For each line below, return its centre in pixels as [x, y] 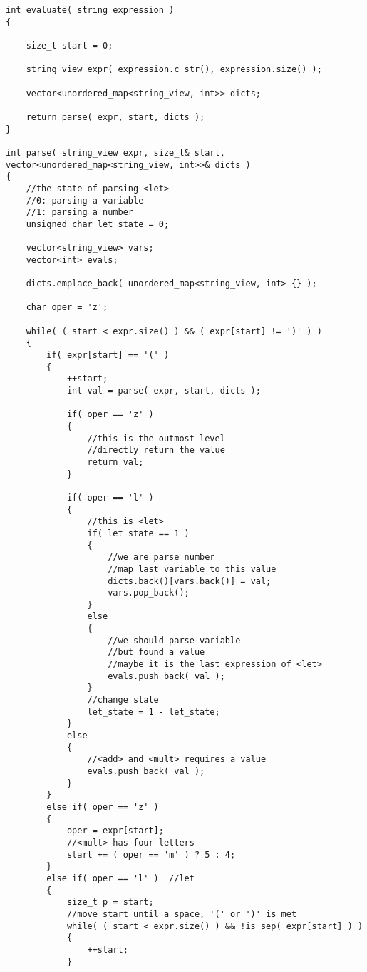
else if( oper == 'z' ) [103, 807]
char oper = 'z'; [67, 307]
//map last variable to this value [192, 569]
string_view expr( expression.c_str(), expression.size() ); [174, 70]
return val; [115, 462]
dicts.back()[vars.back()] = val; [190, 581]
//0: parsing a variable [85, 200]
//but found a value [156, 652]
